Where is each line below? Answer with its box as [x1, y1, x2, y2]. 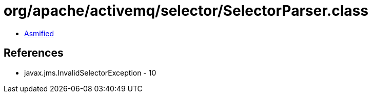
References [4, 46, 64, 60]
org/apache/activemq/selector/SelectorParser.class [4, 2, 368, 19]
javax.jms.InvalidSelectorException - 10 [24, 68, 156, 77]
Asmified [24, 29, 54, 38]
